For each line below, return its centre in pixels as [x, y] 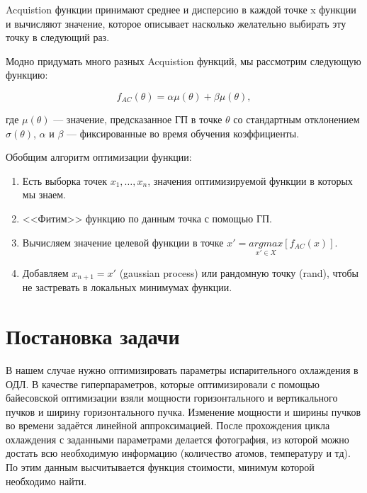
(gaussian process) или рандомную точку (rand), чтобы [239, 272]
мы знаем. [44, 194]
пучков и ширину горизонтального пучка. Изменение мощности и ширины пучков [183, 411]
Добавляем [45, 272]
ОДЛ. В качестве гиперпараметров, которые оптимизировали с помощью [163, 384]
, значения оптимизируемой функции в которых [250, 180]
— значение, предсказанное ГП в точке [138, 119]
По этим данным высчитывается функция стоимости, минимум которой [160, 467]
